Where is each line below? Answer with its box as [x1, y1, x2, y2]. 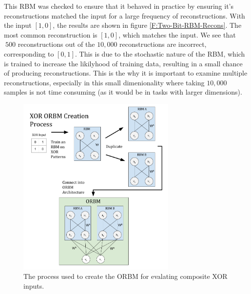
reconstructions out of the [18, 39, 95, 49]
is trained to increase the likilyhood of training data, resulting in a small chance [4, 58, 243, 68]
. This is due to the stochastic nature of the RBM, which [75, 48, 245, 59]
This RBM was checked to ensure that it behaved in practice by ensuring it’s [4, 1, 234, 11]
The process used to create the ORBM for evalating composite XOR [23, 271, 228, 281]
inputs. [23, 280, 44, 291]
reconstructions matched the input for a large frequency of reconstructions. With [4, 10, 245, 20]
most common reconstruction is [4, 29, 97, 39]
